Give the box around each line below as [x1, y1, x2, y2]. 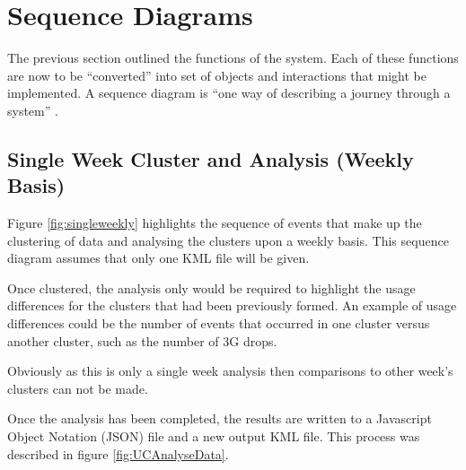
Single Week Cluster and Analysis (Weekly [7, 144, 414, 172]
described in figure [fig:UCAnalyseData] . [7, 444, 229, 463]
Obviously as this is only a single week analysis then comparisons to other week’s [7, 361, 453, 380]
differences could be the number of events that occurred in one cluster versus [7, 314, 430, 333]
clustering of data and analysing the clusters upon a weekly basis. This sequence [7, 231, 449, 249]
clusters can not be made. [7, 379, 148, 397]
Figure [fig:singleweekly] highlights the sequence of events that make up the [7, 213, 422, 232]
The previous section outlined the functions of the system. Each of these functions [7, 48, 459, 67]
